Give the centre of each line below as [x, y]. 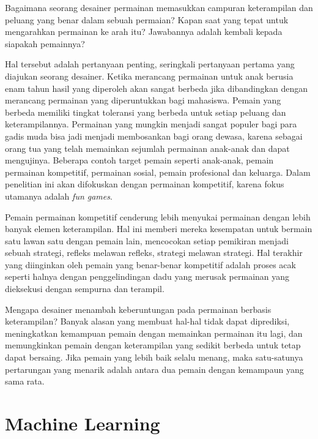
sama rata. [25, 381]
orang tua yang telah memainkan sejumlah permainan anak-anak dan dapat [147, 148]
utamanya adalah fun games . [59, 196]
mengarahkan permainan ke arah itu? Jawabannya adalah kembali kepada [144, 32]
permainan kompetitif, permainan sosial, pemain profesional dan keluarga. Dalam [158, 172]
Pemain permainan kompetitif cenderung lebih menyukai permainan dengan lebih [158, 216]
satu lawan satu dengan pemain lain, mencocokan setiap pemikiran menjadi [147, 240]
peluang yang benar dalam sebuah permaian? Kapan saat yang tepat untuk [147, 19]
